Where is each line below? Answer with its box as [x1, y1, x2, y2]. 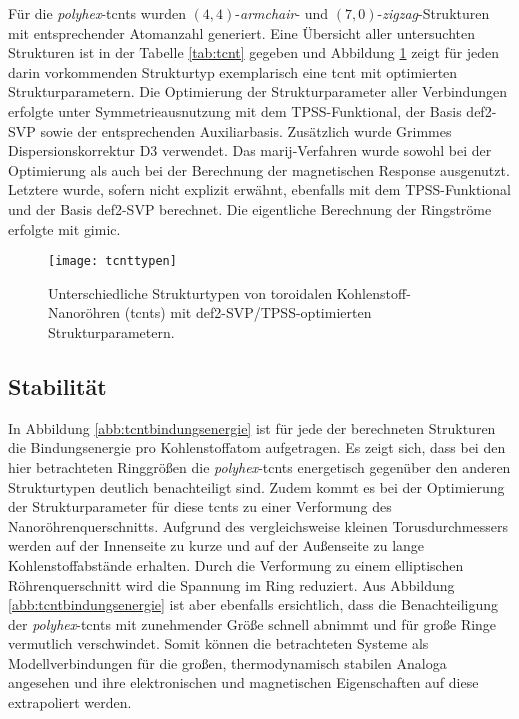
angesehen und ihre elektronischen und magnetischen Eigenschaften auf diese [8, 672, 479, 693]
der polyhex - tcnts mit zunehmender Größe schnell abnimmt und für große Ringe [8, 613, 497, 634]
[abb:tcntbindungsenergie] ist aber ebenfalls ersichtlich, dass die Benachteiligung [8, 594, 499, 615]
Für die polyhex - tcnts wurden [8, 3, 186, 23]
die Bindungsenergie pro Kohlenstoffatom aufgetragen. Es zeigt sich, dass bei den [8, 437, 506, 458]
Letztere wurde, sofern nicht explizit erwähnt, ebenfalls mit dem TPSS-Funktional [8, 179, 511, 200]
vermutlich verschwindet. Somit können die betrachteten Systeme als [8, 633, 429, 654]
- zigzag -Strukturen [377, 3, 490, 23]
